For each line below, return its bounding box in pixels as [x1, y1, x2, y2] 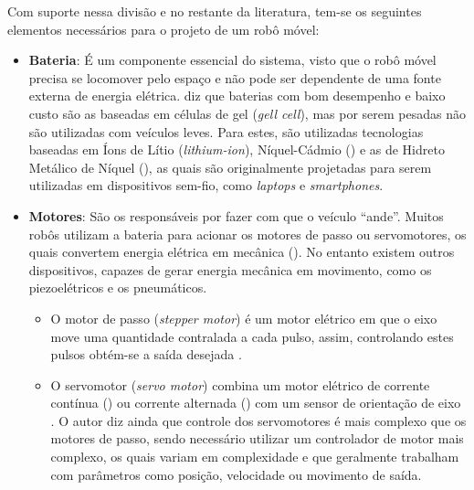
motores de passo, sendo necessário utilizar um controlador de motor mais [50, 429, 464, 448]
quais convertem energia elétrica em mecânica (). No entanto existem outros [28, 242, 455, 261]
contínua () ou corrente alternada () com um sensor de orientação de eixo [50, 393, 461, 412]
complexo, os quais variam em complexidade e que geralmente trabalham [50, 447, 459, 466]
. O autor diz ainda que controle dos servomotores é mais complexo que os [50, 410, 467, 430]
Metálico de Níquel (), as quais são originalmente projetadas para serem [28, 157, 432, 176]
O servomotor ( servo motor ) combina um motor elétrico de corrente [50, 375, 430, 394]
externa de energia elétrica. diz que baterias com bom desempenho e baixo [28, 86, 446, 105]
